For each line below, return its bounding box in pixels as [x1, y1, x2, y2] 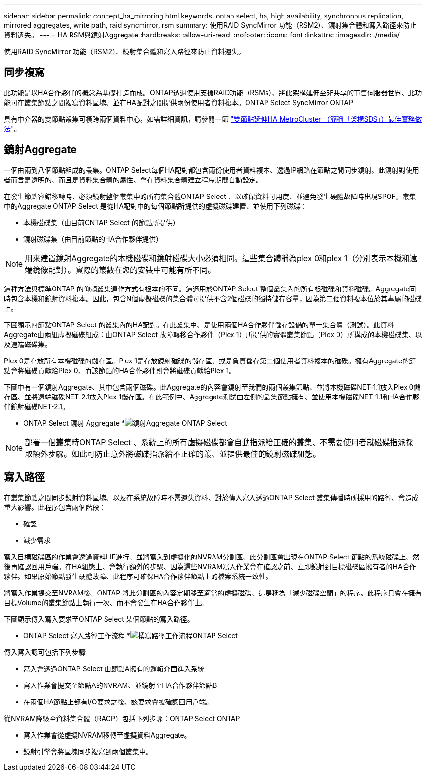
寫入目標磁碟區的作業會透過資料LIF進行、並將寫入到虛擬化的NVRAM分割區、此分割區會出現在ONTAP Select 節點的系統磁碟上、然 [4, 552, 420, 561]
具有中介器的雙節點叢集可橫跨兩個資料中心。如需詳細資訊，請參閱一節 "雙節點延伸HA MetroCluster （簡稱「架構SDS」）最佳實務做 [4, 114, 422, 123]
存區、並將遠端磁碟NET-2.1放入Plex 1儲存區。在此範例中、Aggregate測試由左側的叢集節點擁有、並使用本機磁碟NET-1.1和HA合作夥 [4, 392, 420, 401]
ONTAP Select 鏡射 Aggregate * [23, 418, 125, 427]
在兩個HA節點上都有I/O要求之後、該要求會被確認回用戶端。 [23, 697, 213, 706]
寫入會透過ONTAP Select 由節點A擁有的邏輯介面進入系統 [23, 664, 205, 673]
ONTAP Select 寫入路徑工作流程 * [23, 631, 130, 640]
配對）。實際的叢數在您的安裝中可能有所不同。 [48, 265, 216, 275]
